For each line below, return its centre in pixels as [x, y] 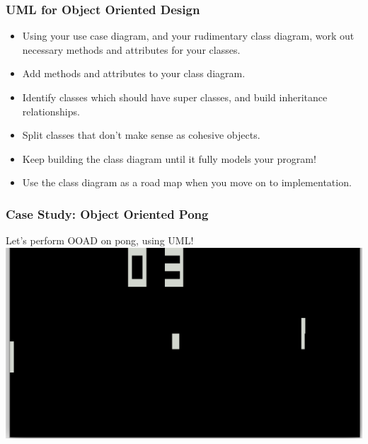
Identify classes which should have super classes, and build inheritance [175, 97]
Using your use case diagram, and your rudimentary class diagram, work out [188, 36]
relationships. [51, 111]
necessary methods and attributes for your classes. [131, 49]
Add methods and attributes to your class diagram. [134, 73]
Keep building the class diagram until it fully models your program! [169, 158]
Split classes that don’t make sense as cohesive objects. [141, 135]
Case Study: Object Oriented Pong [107, 214]
